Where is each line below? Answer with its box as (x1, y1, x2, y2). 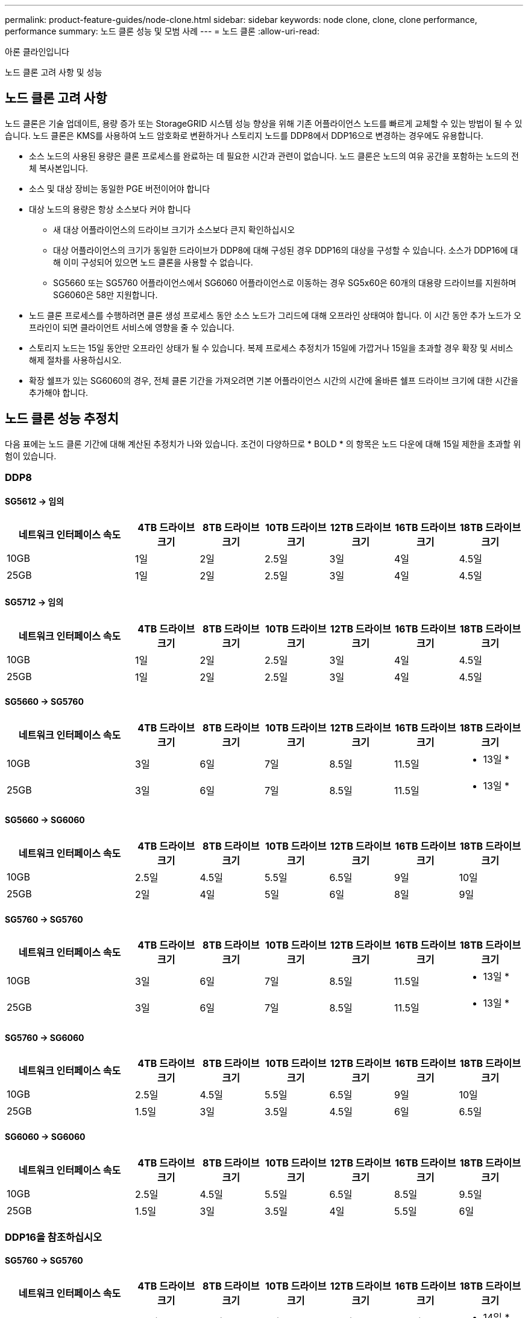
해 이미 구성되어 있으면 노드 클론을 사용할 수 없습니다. (53, 256, 253, 267)
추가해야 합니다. (29, 387, 89, 398)
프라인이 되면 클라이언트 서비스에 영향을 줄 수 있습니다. (29, 322, 234, 333)
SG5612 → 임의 (5, 495, 64, 506)
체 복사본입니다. (29, 162, 89, 173)
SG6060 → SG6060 (5, 1131, 86, 1142)
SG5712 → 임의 (5, 596, 64, 607)
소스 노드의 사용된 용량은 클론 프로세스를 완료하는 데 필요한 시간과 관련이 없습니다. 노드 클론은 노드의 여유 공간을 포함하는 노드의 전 (29, 150, 520, 161)
